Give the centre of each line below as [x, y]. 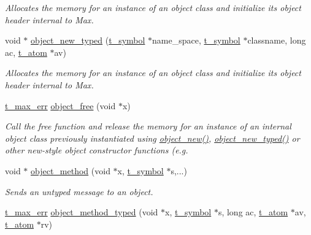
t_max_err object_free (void [60, 105]
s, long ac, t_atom [253, 212]
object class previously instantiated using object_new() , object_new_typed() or [152, 138]
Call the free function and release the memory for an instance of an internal [148, 126]
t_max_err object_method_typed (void [82, 212]
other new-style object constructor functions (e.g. [97, 150]
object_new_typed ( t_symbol [88, 40]
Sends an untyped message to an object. [79, 191]
